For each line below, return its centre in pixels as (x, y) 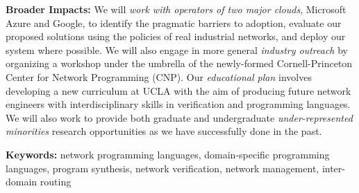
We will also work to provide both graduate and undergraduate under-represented (179, 117)
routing (56, 182)
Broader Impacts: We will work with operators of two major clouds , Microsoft (176, 9)
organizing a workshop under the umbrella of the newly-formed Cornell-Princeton (179, 63)
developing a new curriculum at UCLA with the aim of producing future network (178, 90)
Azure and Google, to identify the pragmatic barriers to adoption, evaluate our (174, 22)
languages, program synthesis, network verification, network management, (162, 168)
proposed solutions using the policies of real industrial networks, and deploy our (176, 36)
